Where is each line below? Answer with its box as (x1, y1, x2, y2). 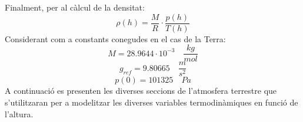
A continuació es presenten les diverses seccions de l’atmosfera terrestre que (5, 84, 277, 97)
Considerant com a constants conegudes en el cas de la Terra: (5, 32, 226, 45)
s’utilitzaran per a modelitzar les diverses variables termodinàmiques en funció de (5, 96, 298, 108)
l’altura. (5, 107, 34, 120)
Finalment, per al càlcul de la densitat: (5, 1, 145, 13)
